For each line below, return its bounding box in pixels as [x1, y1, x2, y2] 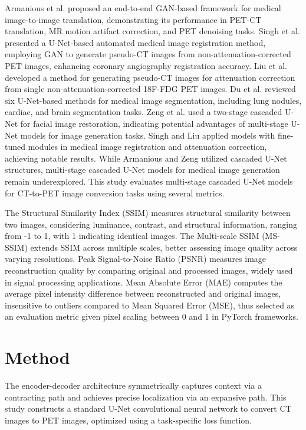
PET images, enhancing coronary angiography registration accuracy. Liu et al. [5, 59, 287, 71]
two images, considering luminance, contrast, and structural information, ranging [5, 218, 298, 230]
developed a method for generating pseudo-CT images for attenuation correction [5, 71, 295, 83]
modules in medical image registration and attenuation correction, [28, 140, 267, 153]
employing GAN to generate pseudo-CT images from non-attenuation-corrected [5, 48, 291, 60]
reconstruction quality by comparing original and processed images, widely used [5, 264, 293, 277]
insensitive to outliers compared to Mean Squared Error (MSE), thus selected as [5, 298, 295, 311]
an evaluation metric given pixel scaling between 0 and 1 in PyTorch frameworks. [5, 310, 298, 323]
